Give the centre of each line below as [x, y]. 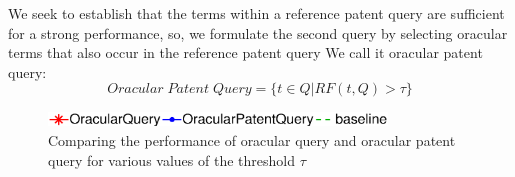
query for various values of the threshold [171, 159]
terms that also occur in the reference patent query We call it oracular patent [245, 52]
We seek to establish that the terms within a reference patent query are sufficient [256, 13]
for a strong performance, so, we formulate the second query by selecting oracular [258, 32]
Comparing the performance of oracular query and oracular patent [252, 139]
